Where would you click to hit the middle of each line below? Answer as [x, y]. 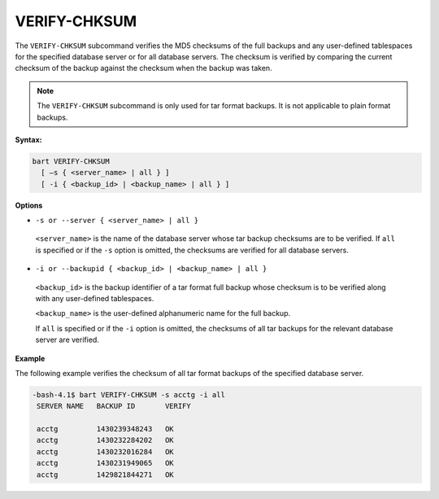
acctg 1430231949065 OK [105, 463]
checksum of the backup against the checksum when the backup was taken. [143, 68]
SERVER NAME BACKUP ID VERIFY [114, 406]
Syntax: [28, 139]
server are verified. [67, 340]
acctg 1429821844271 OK [105, 475]
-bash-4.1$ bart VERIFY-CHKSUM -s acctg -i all [128, 394]
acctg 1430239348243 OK [105, 429]
